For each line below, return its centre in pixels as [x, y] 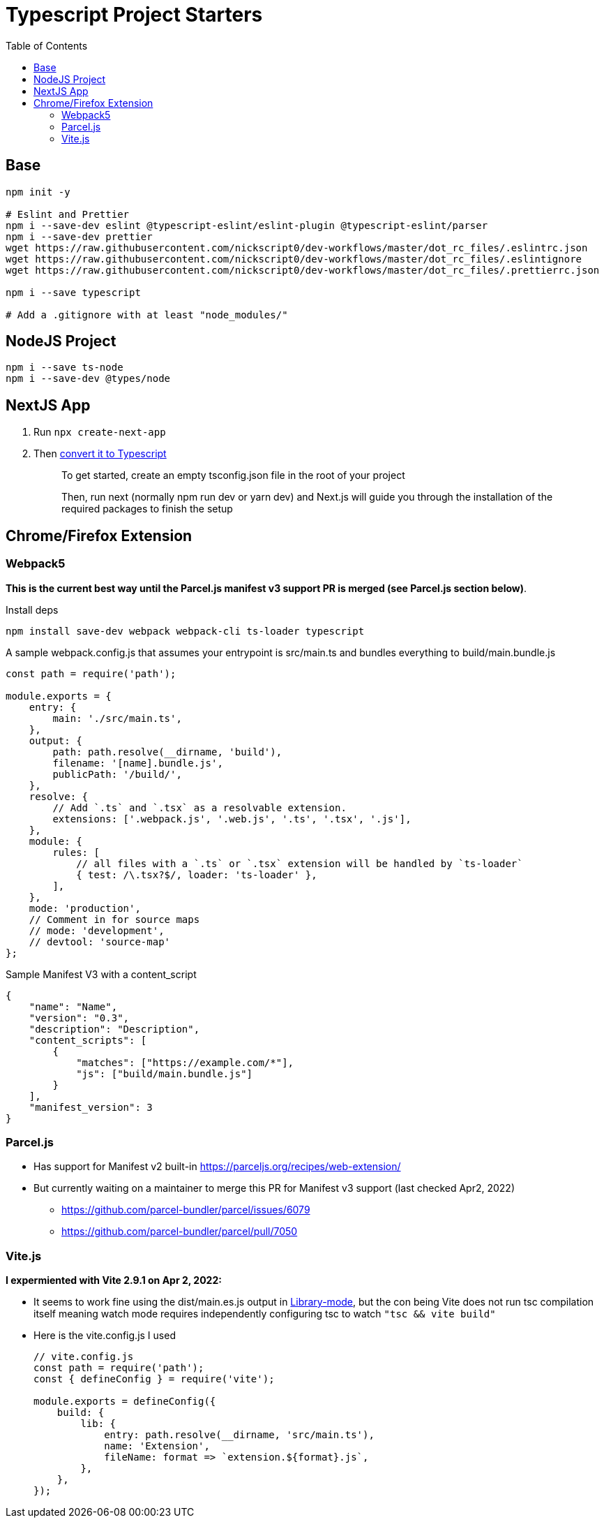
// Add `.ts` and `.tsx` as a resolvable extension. [199, 807]
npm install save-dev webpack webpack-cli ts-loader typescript [185, 631]
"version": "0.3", [79, 1018]
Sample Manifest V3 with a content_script [101, 974]
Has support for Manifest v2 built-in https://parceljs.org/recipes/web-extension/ [217, 1167]
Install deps [32, 609]
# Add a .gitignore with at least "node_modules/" [147, 315]
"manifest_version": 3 [91, 1107]
